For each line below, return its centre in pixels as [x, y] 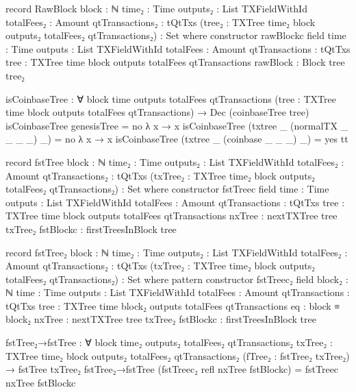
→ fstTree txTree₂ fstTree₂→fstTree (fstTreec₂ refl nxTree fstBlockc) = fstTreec [172, 369]
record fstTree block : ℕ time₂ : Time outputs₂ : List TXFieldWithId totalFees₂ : [175, 161]
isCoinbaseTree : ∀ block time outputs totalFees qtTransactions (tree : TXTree [171, 98]
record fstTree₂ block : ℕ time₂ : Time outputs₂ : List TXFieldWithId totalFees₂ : [177, 252]
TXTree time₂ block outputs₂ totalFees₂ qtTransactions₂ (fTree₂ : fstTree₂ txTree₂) [178, 355]
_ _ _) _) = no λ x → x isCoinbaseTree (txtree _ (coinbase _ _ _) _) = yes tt [177, 139]
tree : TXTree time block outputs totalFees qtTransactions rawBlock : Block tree [175, 62]
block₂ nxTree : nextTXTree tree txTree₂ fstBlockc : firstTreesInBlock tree [161, 319]
